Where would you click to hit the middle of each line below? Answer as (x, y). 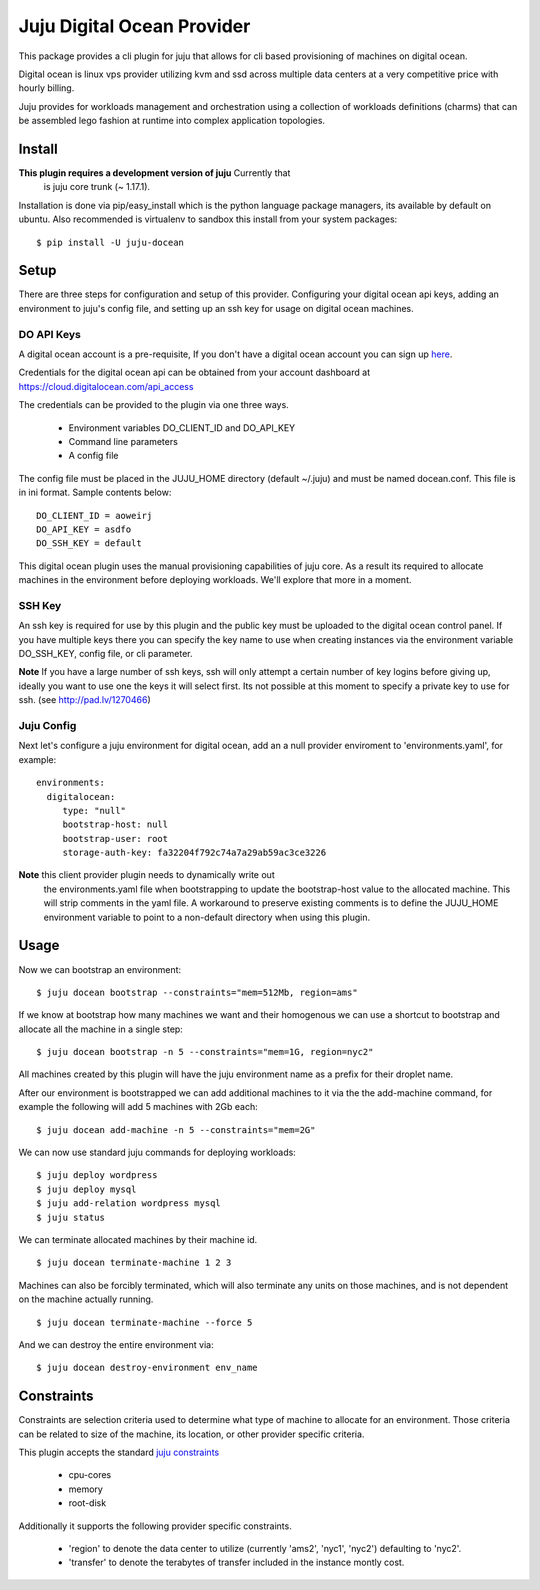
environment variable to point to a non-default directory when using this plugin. (206, 917)
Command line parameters (123, 441)
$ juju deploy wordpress (97, 1175)
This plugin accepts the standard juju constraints (119, 1452)
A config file (93, 456)
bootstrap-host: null (115, 824)
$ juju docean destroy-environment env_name (147, 1368)
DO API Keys (50, 334)
